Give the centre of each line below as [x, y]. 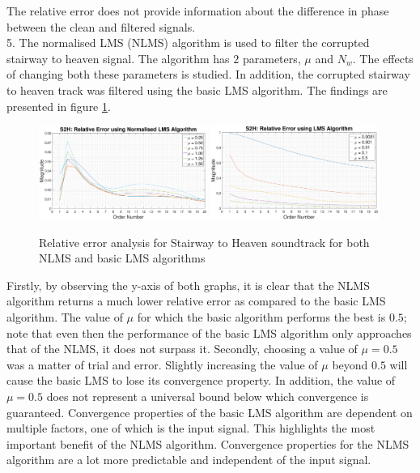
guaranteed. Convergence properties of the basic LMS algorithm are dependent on [210, 412]
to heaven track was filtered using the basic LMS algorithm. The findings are [197, 89]
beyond [350, 364]
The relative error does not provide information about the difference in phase [198, 11]
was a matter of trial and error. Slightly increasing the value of [162, 364]
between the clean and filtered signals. [101, 26]
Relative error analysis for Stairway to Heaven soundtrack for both [204, 242]
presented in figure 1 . [59, 106]
